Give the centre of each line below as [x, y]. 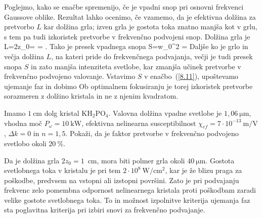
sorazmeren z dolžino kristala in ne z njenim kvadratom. [91, 96]
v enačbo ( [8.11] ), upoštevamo [191, 76]
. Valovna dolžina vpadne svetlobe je [165, 113]
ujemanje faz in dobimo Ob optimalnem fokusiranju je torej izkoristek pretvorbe [128, 86]
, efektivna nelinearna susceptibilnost [139, 123]
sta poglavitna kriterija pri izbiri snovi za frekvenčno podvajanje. [105, 210]
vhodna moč [23, 123]
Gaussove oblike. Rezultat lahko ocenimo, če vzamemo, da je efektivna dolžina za [130, 16]
